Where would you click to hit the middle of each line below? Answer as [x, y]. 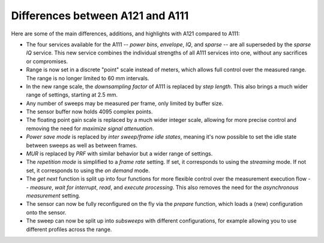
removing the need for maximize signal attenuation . [90, 128]
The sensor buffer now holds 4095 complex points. [89, 112]
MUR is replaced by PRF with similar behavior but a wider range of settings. [119, 154]
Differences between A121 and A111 [100, 16]
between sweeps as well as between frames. [82, 145]
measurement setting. [53, 196]
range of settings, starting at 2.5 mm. [72, 95]
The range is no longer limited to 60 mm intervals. [88, 78]
